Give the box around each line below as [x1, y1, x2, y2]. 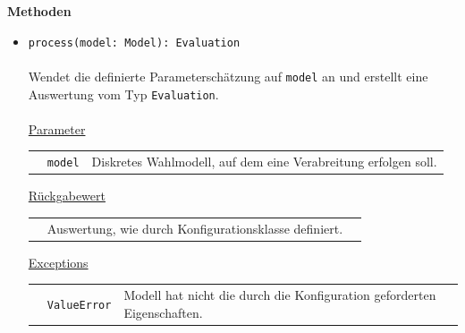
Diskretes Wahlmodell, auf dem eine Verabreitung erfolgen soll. [91, 152, 437, 171]
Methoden [7, 2, 72, 20]
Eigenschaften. [123, 303, 203, 321]
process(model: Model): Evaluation [28, 36, 241, 49]
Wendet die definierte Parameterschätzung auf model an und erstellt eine [28, 66, 428, 85]
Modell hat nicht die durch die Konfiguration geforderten [123, 286, 436, 304]
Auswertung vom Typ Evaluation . [28, 84, 219, 103]
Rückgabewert [28, 186, 106, 205]
